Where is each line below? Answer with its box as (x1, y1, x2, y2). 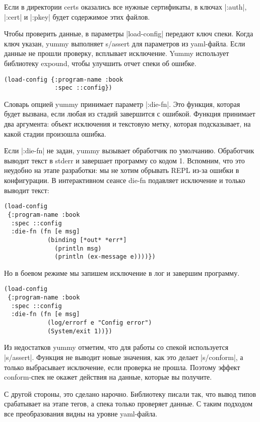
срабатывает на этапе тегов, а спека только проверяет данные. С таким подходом (4, 398, 253, 409)
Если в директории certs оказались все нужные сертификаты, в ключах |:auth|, (4, 2, 247, 12)
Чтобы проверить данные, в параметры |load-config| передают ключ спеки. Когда (4, 28, 253, 39)
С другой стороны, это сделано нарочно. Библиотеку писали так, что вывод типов (4, 388, 256, 399)
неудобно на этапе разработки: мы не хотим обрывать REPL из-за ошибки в (4, 165, 239, 175)
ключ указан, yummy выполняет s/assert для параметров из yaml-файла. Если (4, 38, 245, 48)
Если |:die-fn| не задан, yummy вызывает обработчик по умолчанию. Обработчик (4, 145, 254, 156)
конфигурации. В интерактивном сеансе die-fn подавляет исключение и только (4, 175, 245, 186)
